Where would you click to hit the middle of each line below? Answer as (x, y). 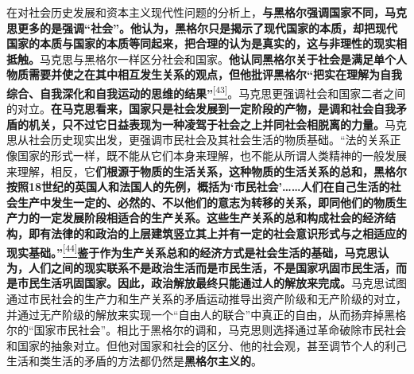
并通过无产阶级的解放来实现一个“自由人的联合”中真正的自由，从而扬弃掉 (195, 314)
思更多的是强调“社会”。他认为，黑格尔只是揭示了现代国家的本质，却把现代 (202, 27)
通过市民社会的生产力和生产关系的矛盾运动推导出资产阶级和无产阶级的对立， (207, 298)
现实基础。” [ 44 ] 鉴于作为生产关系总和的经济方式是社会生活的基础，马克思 (192, 251)
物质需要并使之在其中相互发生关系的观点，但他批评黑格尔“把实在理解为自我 (204, 74)
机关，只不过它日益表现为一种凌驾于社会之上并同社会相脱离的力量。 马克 (217, 124)
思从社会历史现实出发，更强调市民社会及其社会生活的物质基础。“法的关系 (198, 140)
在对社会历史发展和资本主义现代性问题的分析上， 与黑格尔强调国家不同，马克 (207, 12)
